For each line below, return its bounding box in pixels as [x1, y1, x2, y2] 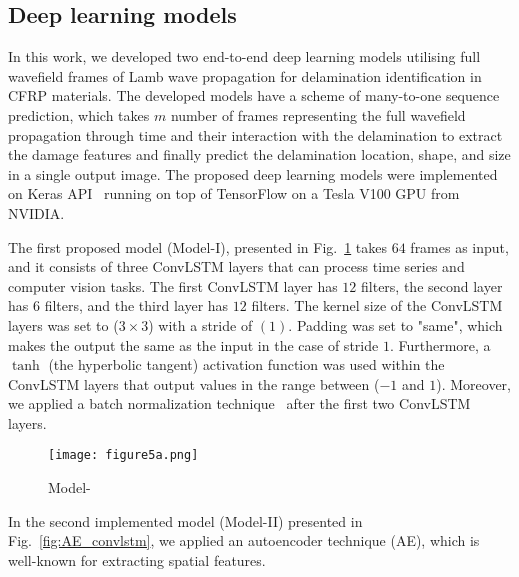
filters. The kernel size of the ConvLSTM [251, 295, 503, 316]
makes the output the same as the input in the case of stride [8, 334, 379, 355]
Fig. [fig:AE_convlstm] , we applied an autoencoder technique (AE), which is [8, 530, 480, 551]
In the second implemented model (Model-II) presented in [8, 510, 363, 531]
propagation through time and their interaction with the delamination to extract [8, 124, 503, 145]
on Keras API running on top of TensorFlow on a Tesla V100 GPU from [8, 183, 460, 204]
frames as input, [410, 236, 509, 257]
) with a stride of [148, 314, 253, 335]
